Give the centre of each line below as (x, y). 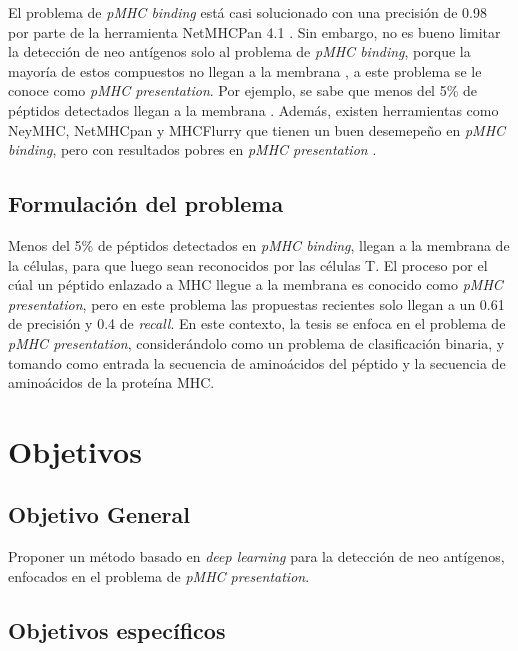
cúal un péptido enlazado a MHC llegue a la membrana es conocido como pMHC (255, 284)
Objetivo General (99, 514)
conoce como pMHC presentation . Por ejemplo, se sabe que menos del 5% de (242, 90)
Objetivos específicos (117, 629)
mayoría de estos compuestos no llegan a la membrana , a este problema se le (245, 70)
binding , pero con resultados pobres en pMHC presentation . (192, 149)
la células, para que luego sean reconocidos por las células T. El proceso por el (248, 264)
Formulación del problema (146, 203)
